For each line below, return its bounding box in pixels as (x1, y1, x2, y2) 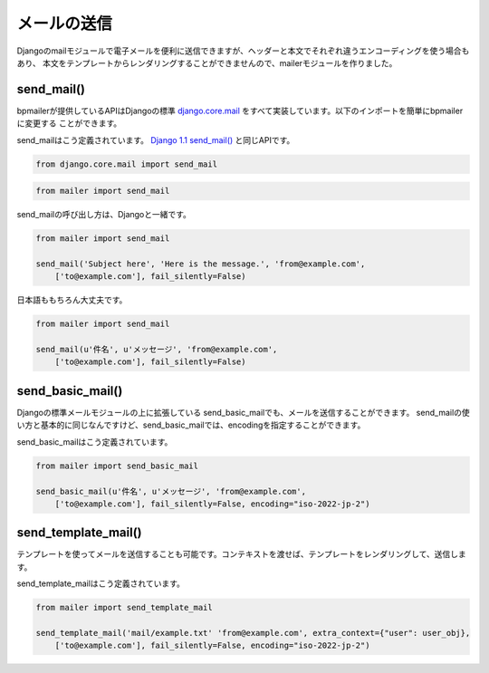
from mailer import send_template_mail (35, 602, 213, 613)
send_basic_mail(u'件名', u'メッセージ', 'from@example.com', (35, 486, 307, 496)
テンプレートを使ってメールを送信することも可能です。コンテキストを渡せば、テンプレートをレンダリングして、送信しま (16, 549, 466, 560)
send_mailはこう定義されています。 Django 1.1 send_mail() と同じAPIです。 (16, 134, 295, 145)
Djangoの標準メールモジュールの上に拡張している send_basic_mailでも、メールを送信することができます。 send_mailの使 (16, 407, 470, 418)
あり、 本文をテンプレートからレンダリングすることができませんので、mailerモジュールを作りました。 (16, 57, 398, 68)
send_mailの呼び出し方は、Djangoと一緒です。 (16, 209, 192, 220)
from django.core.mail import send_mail (35, 159, 217, 169)
